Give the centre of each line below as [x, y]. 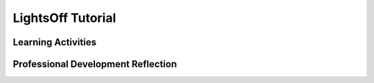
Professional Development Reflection [95, 64]
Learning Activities [55, 42]
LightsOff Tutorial [64, 18]
